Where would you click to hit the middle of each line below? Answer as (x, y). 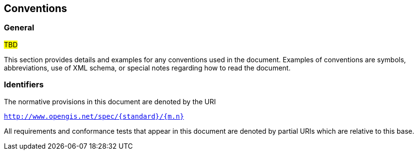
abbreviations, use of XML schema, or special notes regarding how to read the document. (147, 68)
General (19, 28)
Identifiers (24, 85)
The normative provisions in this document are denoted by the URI (110, 101)
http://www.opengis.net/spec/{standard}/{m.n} (94, 116)
